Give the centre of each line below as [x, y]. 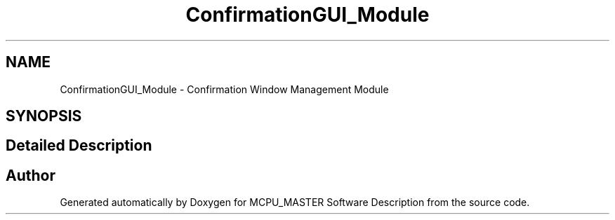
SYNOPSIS [44, 116]
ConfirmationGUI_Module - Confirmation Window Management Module [224, 89]
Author [31, 175]
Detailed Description [79, 146]
